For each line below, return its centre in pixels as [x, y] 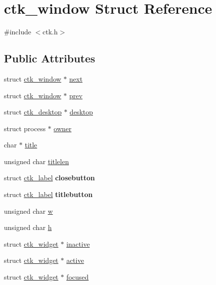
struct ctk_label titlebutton [48, 194]
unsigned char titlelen [36, 161]
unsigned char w [29, 211]
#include [18, 32]
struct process [25, 128]
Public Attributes [50, 58]
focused [77, 277]
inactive [78, 243]
